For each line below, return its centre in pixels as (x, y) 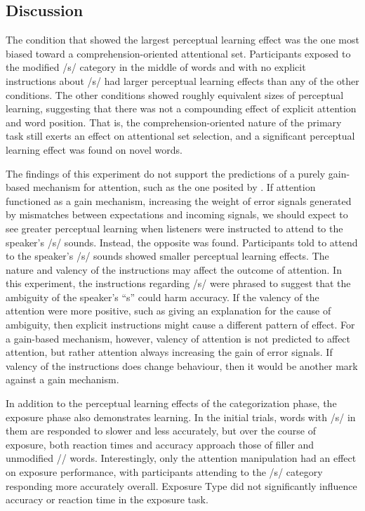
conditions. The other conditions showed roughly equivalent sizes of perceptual (175, 94)
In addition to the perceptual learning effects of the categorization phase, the (171, 403)
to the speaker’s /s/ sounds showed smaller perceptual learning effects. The (167, 256)
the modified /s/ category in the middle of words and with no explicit (156, 67)
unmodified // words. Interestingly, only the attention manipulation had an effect (181, 458)
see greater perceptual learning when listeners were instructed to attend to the (174, 228)
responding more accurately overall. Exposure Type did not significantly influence (181, 485)
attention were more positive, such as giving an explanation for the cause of (168, 311)
